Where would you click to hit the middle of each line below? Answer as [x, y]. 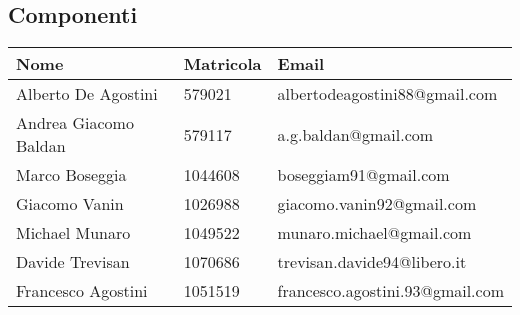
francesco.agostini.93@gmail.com [390, 291]
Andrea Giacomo [75, 123]
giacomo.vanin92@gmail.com [377, 204]
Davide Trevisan [73, 262]
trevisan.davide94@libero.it [372, 262]
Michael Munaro [73, 233]
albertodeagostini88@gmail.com [387, 94]
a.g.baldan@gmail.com [355, 134]
